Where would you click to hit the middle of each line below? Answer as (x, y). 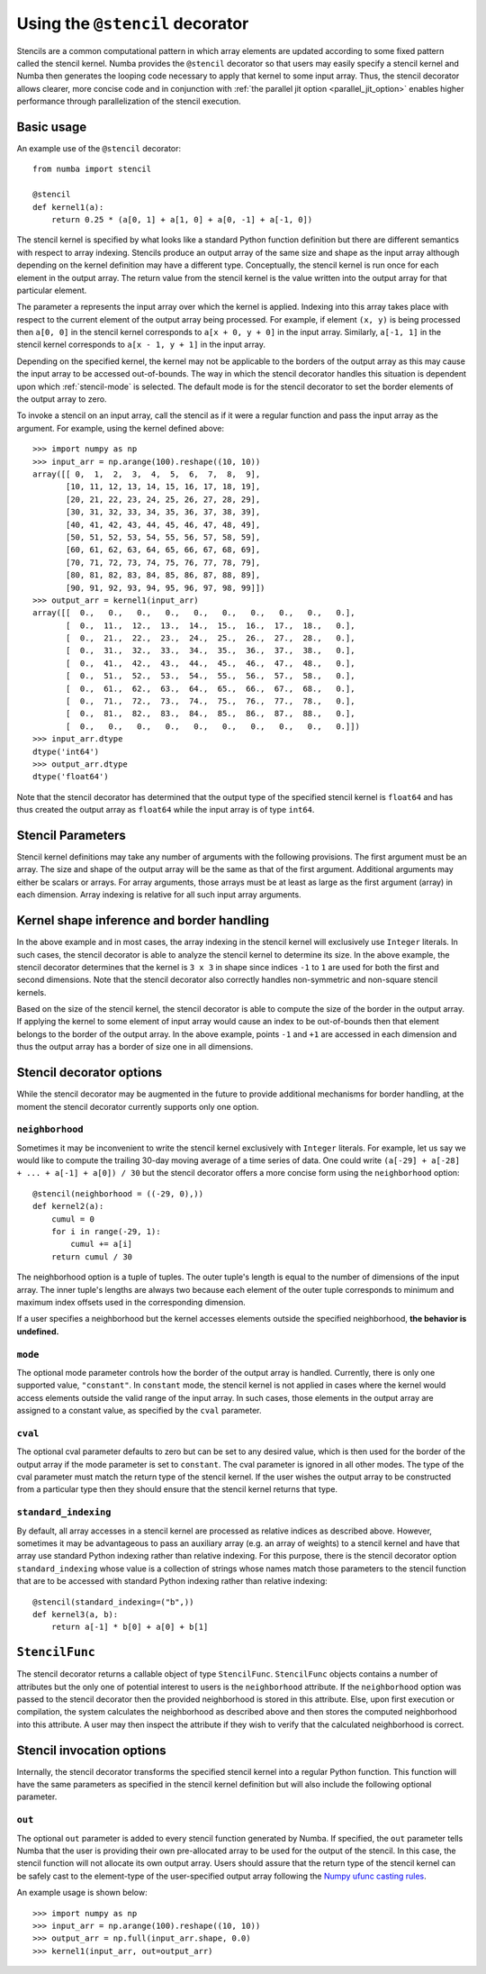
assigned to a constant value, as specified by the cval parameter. (139, 1411)
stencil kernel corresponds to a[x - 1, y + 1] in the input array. (141, 345)
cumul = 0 (72, 1219)
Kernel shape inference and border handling (143, 920)
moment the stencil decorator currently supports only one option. (138, 1106)
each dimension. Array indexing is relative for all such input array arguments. (159, 895)
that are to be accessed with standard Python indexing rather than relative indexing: (172, 1581)
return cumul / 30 (92, 1256)
